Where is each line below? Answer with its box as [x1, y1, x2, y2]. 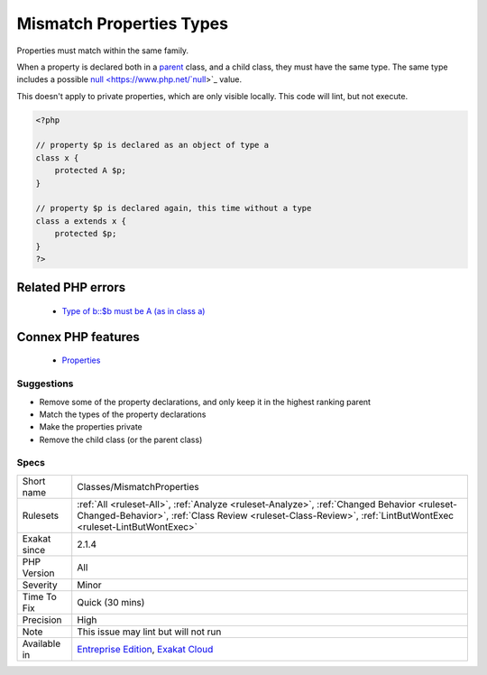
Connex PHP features [16, 329, 140, 345]
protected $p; [54, 228, 117, 239]
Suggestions [16, 377, 74, 390]
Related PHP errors [16, 280, 126, 295]
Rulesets [22, 509, 59, 522]
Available [22, 637, 61, 650]
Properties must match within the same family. [16, 45, 189, 56]
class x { [35, 153, 79, 162]
